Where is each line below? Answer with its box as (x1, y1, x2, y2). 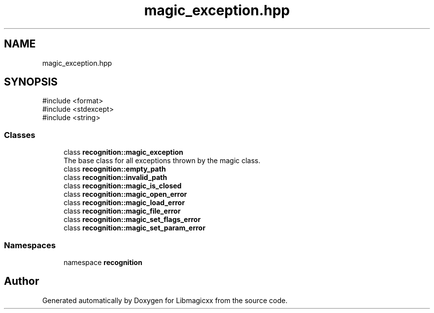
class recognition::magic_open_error (63, 190, 187, 199)
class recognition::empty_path (63, 165, 166, 174)
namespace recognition (63, 258, 143, 267)
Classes (4, 130, 36, 140)
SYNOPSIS (4, 76, 58, 89)
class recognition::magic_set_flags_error (63, 215, 201, 224)
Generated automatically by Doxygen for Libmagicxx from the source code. (42, 296, 288, 305)
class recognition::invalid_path (63, 173, 167, 182)
